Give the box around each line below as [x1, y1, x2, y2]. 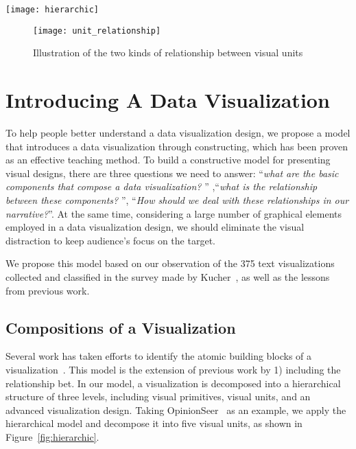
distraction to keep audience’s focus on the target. [5, 233, 215, 247]
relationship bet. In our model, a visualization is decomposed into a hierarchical [5, 376, 341, 390]
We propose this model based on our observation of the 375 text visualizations [5, 256, 335, 270]
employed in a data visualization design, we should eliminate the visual [5, 220, 305, 234]
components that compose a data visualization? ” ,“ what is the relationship [5, 179, 318, 194]
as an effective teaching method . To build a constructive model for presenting [5, 152, 331, 167]
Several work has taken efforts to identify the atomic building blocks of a [5, 349, 312, 363]
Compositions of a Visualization [5, 316, 236, 338]
